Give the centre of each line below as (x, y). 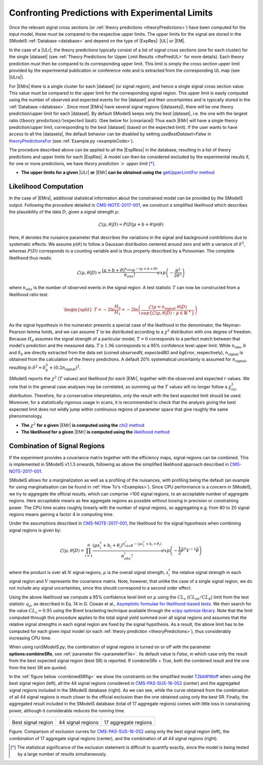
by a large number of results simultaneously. (62, 754)
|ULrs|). (17, 77)
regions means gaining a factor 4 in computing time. (61, 514)
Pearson (18, 332)
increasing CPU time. (30, 638)
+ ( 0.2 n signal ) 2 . (65, 368)
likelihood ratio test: (29, 294)
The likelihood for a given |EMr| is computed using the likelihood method (95, 432)
